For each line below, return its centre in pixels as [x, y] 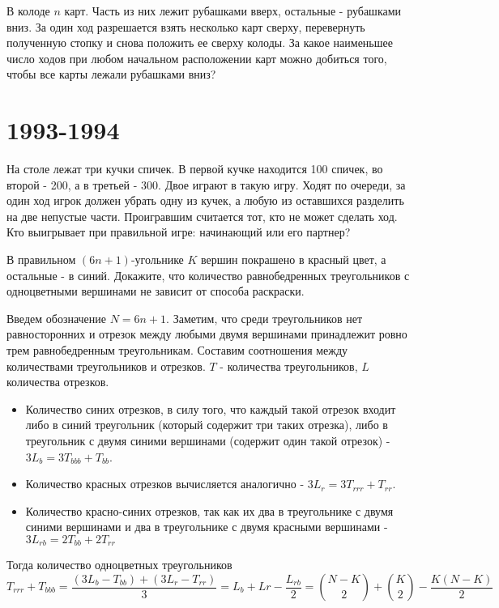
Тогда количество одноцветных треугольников [119, 565]
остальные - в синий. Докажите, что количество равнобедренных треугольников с [208, 275]
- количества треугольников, [289, 366]
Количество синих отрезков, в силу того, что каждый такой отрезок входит [211, 408]
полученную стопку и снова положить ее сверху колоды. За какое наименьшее [200, 43]
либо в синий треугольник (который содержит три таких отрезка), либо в [207, 425]
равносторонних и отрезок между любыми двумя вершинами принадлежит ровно [207, 334]
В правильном [41, 259]
